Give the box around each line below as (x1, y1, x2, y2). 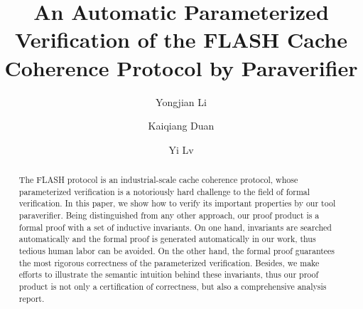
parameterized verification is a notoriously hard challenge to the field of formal (18, 185, 310, 197)
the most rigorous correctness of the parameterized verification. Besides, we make (18, 256, 320, 268)
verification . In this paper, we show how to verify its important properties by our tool (18, 197, 336, 209)
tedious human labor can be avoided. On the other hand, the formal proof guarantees (18, 245, 335, 257)
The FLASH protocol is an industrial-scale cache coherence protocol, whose (18, 174, 298, 186)
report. (18, 292, 45, 304)
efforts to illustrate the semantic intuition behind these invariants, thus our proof (18, 268, 319, 281)
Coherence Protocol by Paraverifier (4, 53, 358, 82)
